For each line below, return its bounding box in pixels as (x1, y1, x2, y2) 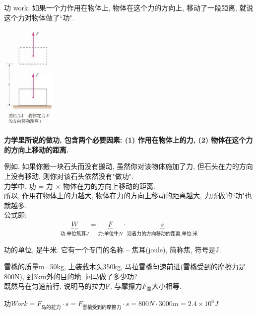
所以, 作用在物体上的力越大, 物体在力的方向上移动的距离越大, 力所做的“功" (4, 190, 245, 201)
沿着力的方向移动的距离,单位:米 (127, 231, 198, 236)
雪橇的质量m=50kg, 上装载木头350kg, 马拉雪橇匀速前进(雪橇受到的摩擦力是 (4, 261, 246, 272)
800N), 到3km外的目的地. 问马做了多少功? (4, 271, 137, 281)
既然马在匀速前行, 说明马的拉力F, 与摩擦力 (4, 281, 142, 291)
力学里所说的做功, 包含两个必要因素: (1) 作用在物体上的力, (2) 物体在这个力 (4, 135, 253, 145)
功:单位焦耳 (60, 231, 86, 236)
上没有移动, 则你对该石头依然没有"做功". (4, 171, 133, 181)
